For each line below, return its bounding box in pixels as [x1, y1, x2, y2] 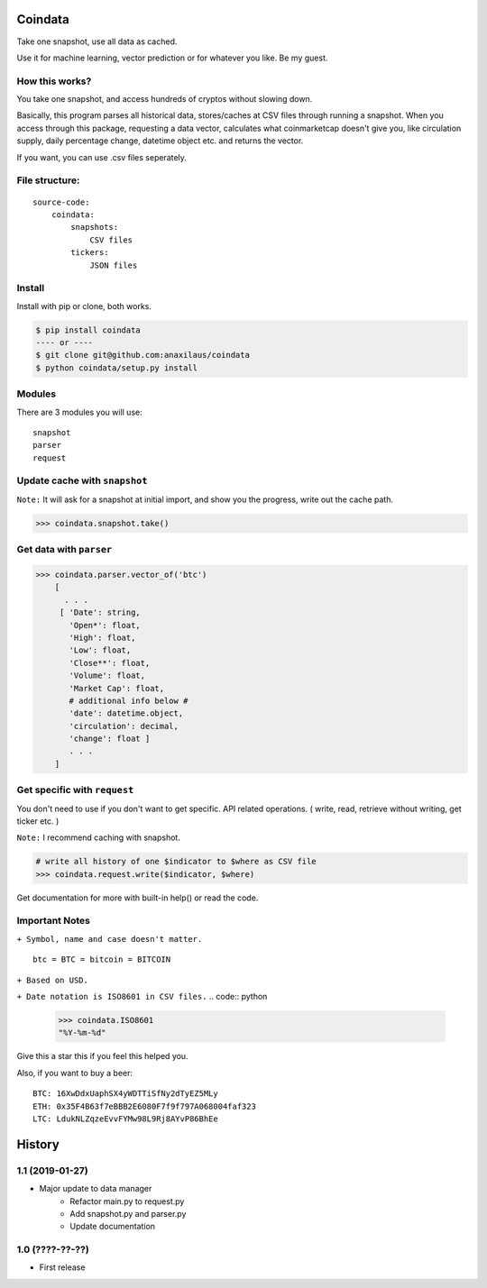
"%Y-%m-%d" [58, 1028, 106, 1038]
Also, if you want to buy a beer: [16, 1067, 133, 1078]
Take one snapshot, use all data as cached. [16, 36, 178, 47]
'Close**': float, [69, 658, 151, 668]
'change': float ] [69, 734, 151, 744]
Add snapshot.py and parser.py [69, 1208, 187, 1219]
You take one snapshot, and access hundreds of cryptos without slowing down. [16, 94, 313, 105]
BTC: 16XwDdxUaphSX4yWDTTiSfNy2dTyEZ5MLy [32, 1089, 218, 1099]
